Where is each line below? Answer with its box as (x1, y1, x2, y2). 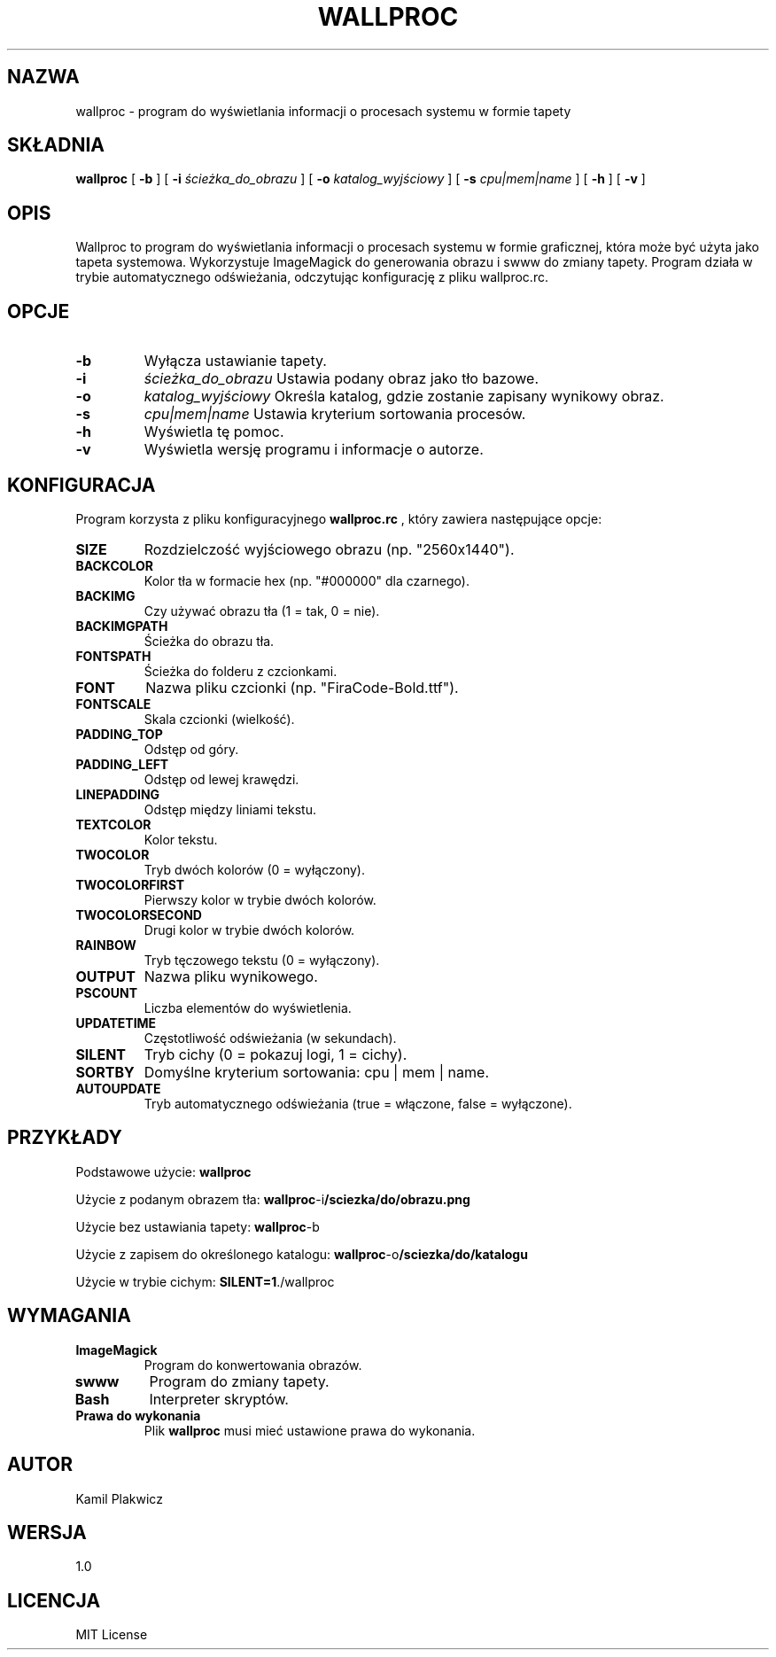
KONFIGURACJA (7, 473, 156, 496)
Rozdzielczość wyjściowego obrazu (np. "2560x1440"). (144, 540, 515, 558)
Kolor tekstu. (144, 831, 218, 847)
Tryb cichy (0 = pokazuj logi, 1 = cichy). (144, 1045, 407, 1063)
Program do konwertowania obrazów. (144, 1357, 362, 1373)
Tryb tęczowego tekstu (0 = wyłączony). (144, 952, 380, 968)
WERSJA (7, 1521, 87, 1544)
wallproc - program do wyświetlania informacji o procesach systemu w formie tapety (75, 103, 571, 119)
